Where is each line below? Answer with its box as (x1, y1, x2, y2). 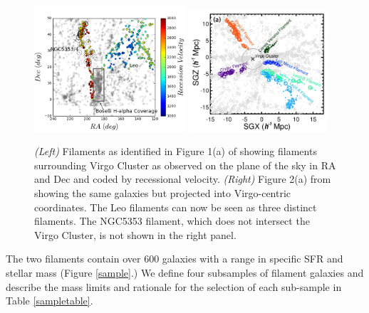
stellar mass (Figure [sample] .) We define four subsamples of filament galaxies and (6, 265, 364, 280)
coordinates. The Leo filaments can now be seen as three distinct (34, 199, 317, 214)
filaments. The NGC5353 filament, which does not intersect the (34, 213, 310, 228)
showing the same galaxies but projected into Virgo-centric (34, 186, 291, 201)
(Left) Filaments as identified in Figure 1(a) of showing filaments (34, 144, 317, 159)
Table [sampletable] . (6, 293, 93, 308)
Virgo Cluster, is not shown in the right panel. (34, 227, 237, 242)
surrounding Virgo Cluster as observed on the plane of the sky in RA (34, 157, 336, 172)
